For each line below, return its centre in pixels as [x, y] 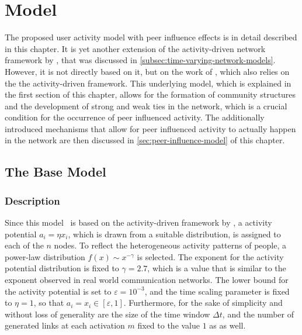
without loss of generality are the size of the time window [107, 314]
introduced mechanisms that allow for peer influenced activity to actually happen [150, 128]
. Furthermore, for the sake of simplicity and [203, 303]
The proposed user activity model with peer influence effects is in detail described [151, 37]
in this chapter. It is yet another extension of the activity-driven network [135, 48]
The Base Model [55, 172]
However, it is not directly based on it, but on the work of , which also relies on [147, 71]
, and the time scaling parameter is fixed [217, 291]
